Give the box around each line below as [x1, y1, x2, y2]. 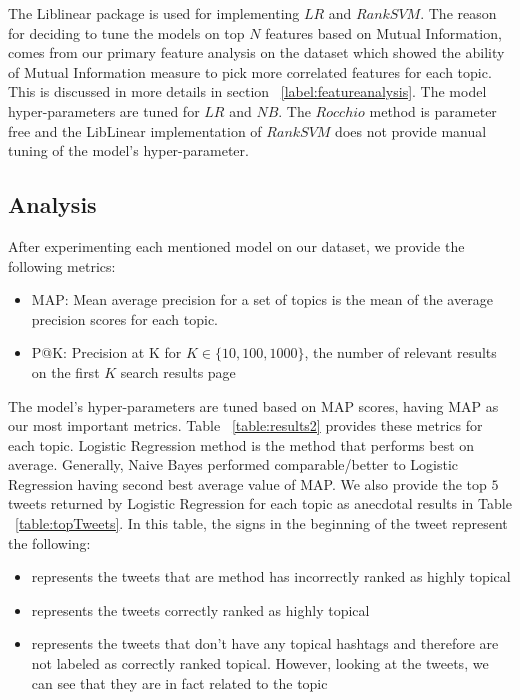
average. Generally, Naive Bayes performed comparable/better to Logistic [8, 454, 459, 475]
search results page [120, 361, 236, 382]
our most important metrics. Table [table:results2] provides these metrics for [8, 415, 483, 436]
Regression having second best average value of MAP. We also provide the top [8, 473, 487, 494]
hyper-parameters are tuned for [8, 100, 200, 121]
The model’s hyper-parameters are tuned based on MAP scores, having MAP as [8, 395, 499, 416]
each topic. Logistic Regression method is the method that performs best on [8, 434, 475, 455]
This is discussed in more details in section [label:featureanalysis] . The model [8, 81, 487, 102]
